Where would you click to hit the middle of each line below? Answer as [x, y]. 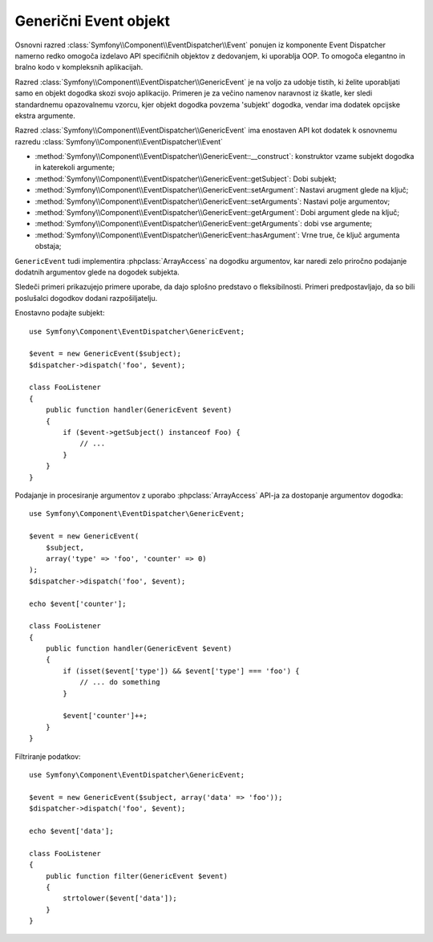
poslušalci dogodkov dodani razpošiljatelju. [86, 298]
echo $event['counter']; [78, 603]
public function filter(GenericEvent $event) [137, 876]
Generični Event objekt [92, 21]
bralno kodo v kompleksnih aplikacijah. [79, 67]
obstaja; [48, 246]
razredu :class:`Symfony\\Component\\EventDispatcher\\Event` [119, 141]
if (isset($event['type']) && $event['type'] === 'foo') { [181, 671]
